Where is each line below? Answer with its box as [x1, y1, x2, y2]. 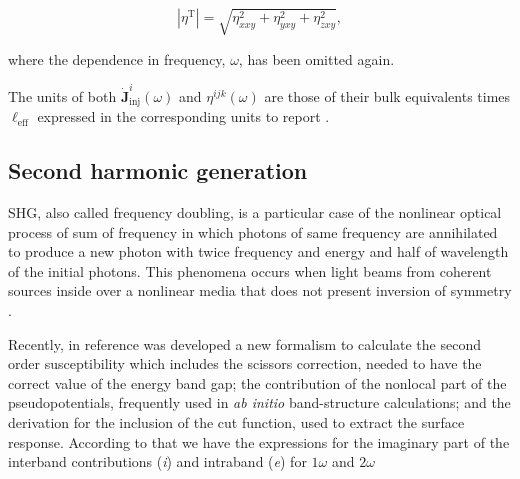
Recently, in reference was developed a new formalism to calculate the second [8, 333, 481, 354]
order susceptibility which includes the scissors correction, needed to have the [8, 353, 482, 374]
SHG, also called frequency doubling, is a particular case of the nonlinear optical [8, 202, 502, 223]
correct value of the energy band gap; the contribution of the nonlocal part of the [8, 372, 507, 393]
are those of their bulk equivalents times [264, 85, 511, 106]
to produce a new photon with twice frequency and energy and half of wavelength [8, 241, 509, 262]
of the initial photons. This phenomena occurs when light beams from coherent [8, 260, 492, 281]
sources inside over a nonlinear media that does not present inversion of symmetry [8, 280, 512, 301]
